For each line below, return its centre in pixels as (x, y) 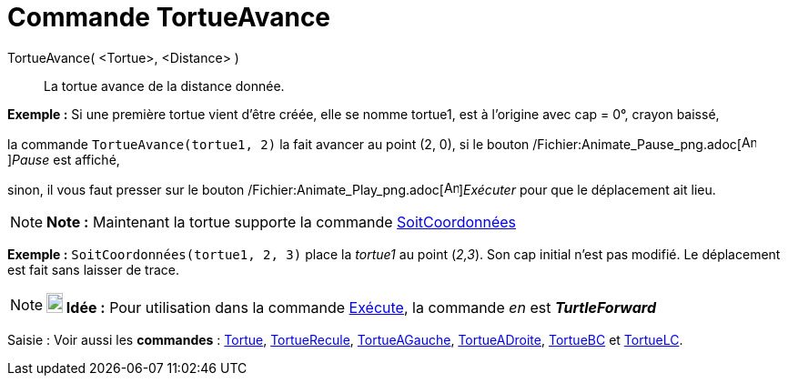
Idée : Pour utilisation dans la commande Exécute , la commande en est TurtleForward (361, 307)
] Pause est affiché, (64, 159)
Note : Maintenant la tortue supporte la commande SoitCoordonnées (282, 222)
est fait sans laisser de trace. (94, 269)
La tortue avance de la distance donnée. (164, 86)
